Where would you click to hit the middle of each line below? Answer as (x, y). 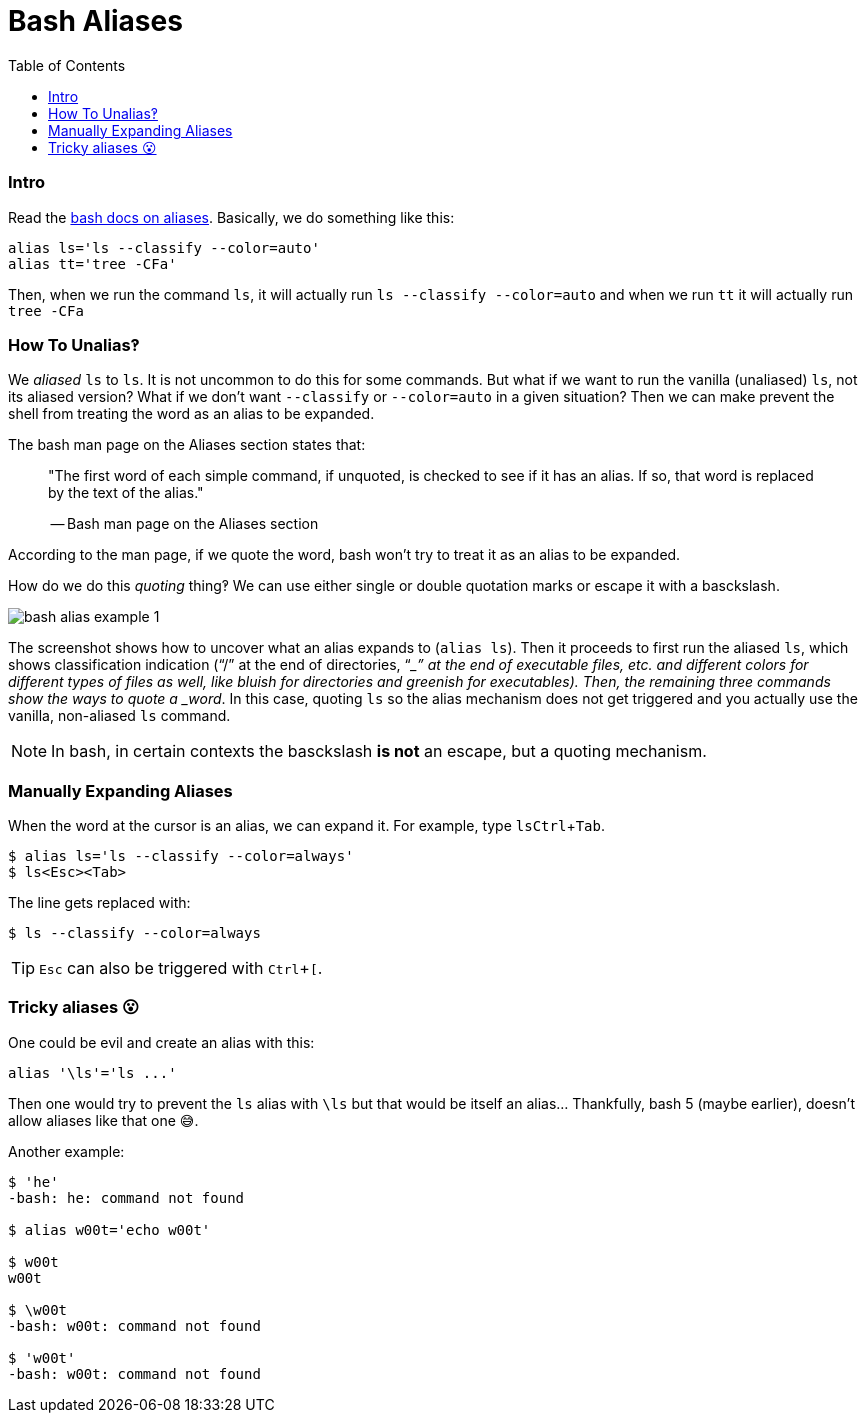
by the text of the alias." (126, 493)
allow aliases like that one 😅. (103, 1120)
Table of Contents (67, 65)
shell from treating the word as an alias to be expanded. (191, 414)
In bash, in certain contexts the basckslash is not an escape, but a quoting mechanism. (379, 751)
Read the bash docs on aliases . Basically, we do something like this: (231, 217)
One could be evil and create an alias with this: (161, 1042)
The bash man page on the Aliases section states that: (187, 445)
